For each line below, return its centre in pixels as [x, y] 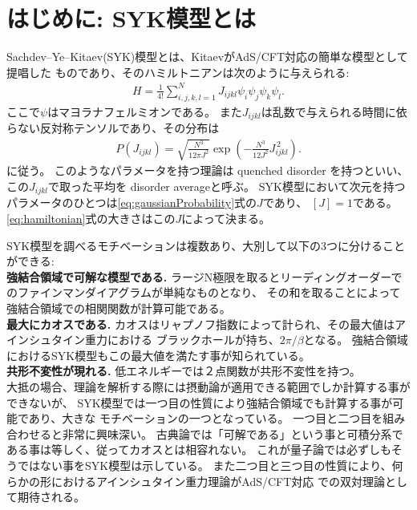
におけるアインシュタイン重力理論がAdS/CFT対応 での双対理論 [218, 481]
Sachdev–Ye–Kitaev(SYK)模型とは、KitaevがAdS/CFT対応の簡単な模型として [207, 57]
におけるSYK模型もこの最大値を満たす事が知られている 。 [158, 355]
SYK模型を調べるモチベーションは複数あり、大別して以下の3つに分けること [206, 245]
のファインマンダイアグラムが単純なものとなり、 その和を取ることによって [204, 292]
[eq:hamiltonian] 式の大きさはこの [91, 219]
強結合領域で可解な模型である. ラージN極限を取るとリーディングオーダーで [204, 276]
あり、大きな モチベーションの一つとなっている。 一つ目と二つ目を [206, 418]
